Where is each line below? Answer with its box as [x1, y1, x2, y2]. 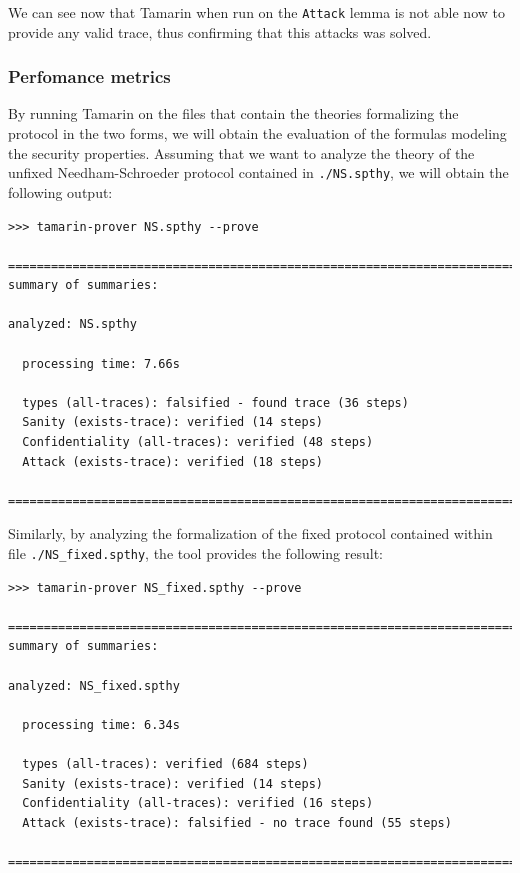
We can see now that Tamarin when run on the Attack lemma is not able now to [8, 2, 505, 22]
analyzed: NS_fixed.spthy [8, 678, 180, 693]
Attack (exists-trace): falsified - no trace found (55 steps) [22, 815, 452, 830]
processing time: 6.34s [22, 717, 180, 732]
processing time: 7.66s [22, 356, 180, 371]
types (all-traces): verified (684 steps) [22, 757, 309, 771]
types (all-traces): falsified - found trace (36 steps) [22, 395, 409, 410]
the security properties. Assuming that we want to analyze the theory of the [8, 142, 475, 163]
